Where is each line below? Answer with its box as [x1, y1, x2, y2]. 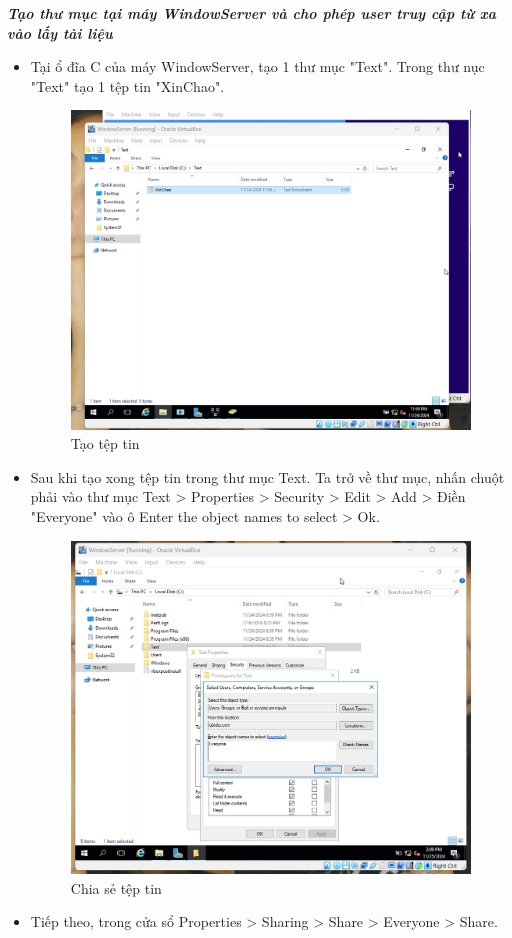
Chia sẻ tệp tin [70, 877, 162, 898]
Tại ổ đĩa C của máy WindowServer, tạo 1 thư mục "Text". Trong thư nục [30, 56, 485, 77]
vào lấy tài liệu [7, 22, 113, 43]
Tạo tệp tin [70, 433, 140, 454]
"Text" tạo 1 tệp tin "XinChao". [30, 75, 225, 96]
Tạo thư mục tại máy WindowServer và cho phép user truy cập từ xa [7, 3, 496, 23]
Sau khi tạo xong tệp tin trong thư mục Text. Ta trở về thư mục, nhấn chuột [30, 466, 505, 487]
